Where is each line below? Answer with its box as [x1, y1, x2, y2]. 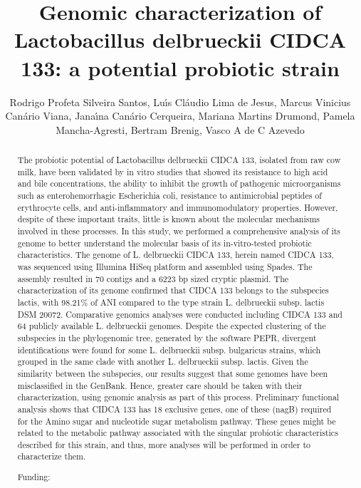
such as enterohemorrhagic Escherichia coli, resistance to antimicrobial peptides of [17, 190, 322, 202]
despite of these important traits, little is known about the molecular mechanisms [17, 213, 320, 225]
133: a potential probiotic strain [21, 53, 340, 82]
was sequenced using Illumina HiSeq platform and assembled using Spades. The [17, 260, 313, 272]
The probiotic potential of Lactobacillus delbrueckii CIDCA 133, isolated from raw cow [17, 154, 341, 166]
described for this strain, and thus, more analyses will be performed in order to [17, 438, 311, 450]
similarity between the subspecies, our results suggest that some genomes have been [17, 367, 328, 379]
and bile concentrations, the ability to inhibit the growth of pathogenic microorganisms [17, 177, 341, 190]
